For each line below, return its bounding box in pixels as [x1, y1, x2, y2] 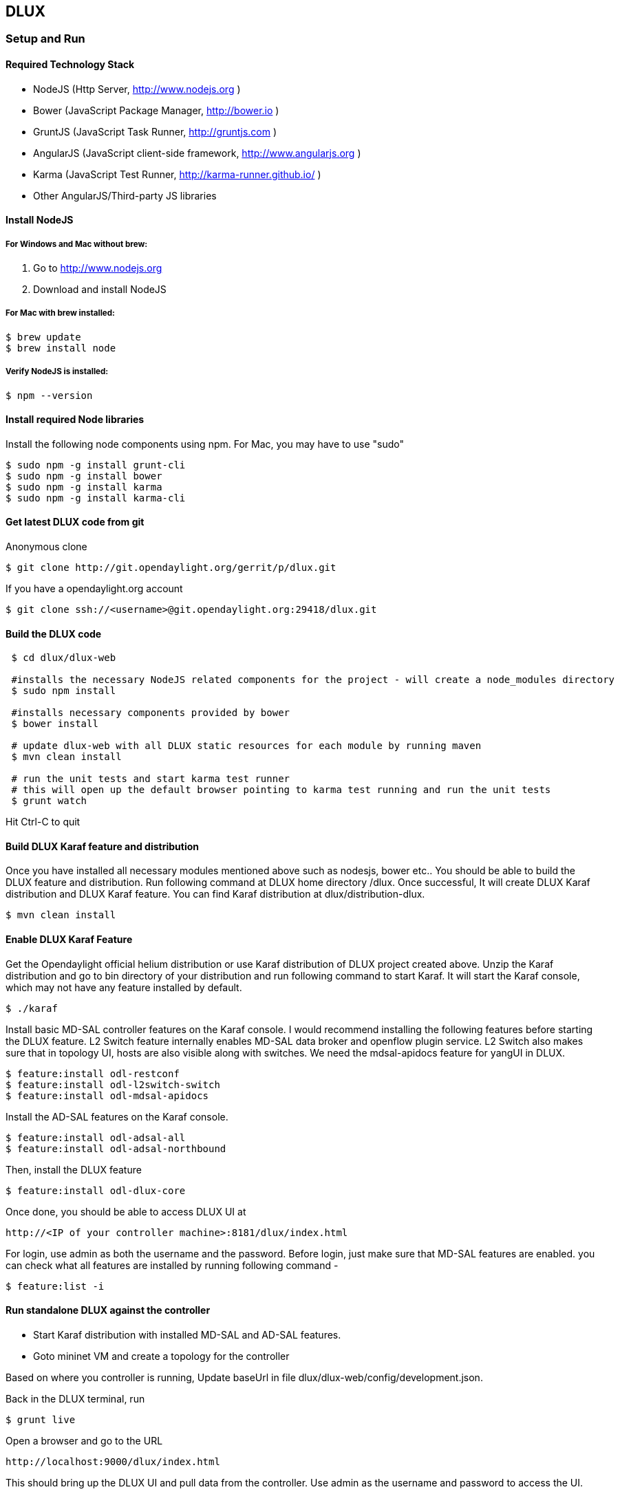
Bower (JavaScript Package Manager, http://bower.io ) [33, 104, 279, 116]
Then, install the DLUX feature [6, 1163, 142, 1176]
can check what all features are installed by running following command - [6, 1259, 339, 1271]
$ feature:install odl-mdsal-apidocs [6, 1090, 209, 1101]
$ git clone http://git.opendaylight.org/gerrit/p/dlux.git [6, 562, 336, 574]
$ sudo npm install [11, 685, 116, 697]
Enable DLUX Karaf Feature [6, 933, 133, 946]
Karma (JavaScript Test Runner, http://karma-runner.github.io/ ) [33, 168, 321, 180]
